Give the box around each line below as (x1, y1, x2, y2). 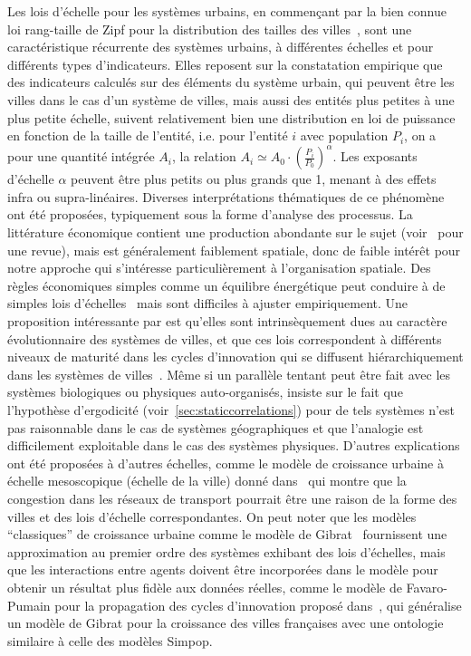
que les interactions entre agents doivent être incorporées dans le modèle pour (7, 560, 438, 579)
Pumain (7, 595, 51, 614)
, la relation (172, 147, 236, 166)
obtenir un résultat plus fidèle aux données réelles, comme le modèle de (7, 577, 402, 596)
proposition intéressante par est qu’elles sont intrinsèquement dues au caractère (7, 312, 447, 330)
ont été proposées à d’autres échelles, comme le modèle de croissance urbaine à (7, 453, 444, 472)
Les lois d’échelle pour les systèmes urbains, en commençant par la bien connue (7, 2, 447, 20)
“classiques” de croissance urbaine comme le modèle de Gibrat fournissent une (7, 525, 447, 544)
